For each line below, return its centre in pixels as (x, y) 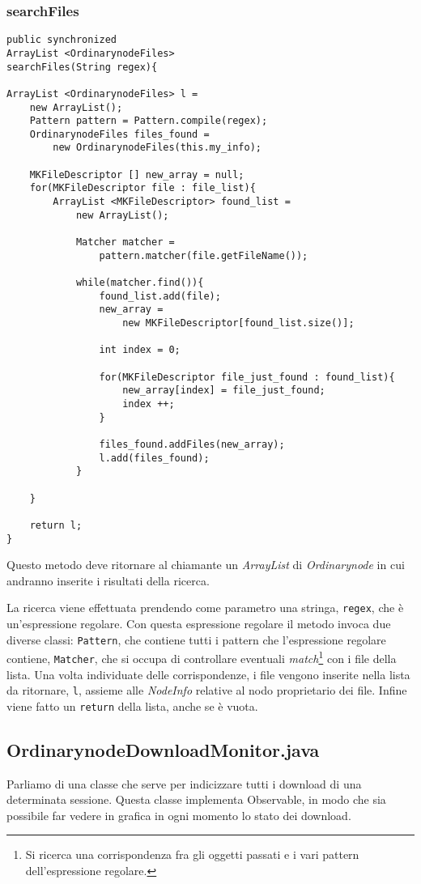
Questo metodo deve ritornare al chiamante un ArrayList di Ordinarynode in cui (206, 565)
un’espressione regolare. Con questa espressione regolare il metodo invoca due (199, 623)
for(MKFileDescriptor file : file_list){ (142, 188)
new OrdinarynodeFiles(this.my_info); (157, 148)
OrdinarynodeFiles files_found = (119, 134)
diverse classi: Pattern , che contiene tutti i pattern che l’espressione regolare (196, 639)
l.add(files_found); (154, 458)
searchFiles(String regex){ (82, 67)
